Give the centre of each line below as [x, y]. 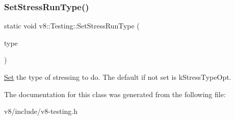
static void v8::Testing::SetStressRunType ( [72, 26]
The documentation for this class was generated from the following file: [115, 94]
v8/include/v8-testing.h [41, 111]
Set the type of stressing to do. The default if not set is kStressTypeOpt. [118, 77]
